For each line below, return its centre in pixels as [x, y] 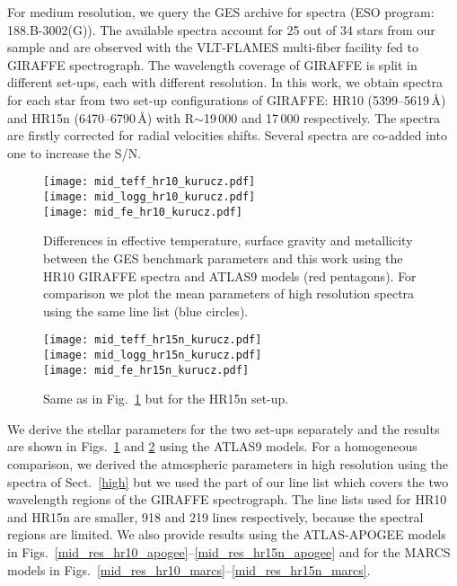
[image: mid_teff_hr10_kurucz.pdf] [149, 182]
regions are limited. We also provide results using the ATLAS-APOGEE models [227, 534]
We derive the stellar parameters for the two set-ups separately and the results [224, 428]
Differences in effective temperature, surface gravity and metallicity [228, 240]
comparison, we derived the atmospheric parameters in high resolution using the [228, 464]
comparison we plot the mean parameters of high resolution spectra [229, 293]
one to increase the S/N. [75, 152]
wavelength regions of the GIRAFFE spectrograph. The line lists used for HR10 [227, 499]
